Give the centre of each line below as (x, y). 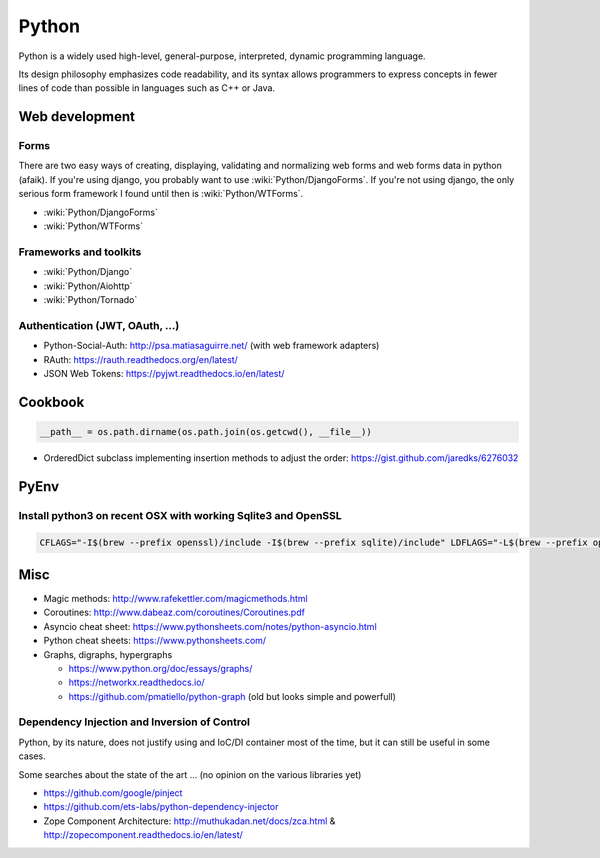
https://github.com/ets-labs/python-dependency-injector (161, 807)
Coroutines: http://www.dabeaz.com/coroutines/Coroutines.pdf (174, 612)
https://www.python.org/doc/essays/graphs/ (160, 668)
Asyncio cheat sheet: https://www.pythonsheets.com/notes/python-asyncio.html (210, 626)
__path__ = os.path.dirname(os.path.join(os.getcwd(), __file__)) (205, 431)
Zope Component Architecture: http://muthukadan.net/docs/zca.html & (189, 821)
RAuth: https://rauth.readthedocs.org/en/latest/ (141, 359)
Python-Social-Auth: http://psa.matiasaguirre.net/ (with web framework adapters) (211, 346)
